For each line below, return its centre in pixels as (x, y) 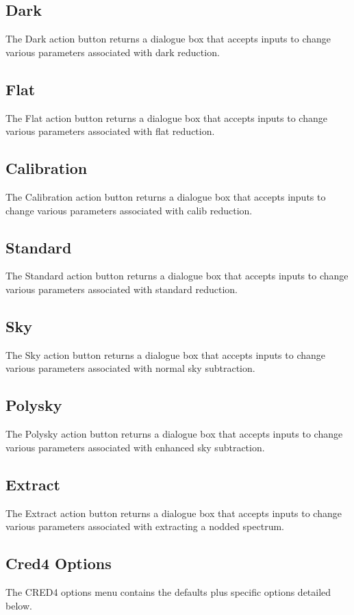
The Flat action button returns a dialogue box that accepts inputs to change (166, 117)
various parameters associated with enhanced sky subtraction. (135, 447)
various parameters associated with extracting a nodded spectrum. (145, 526)
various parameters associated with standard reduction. (122, 289)
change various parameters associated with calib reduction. (129, 210)
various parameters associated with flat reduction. (110, 131)
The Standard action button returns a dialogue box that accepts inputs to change (177, 276)
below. (19, 605)
